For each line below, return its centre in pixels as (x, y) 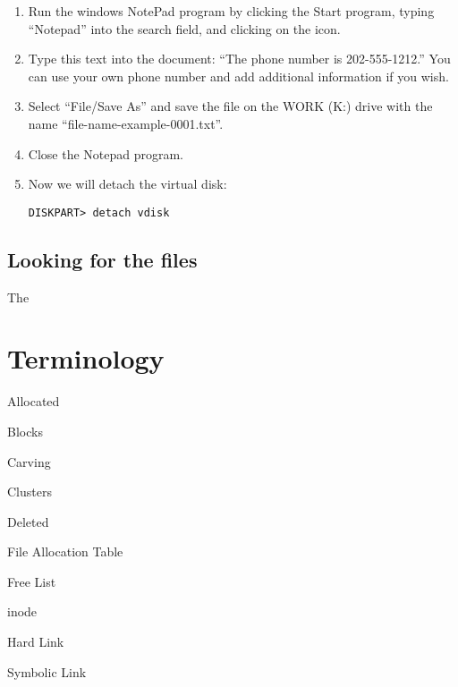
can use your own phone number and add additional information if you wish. (238, 76)
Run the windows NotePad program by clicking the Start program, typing (231, 11)
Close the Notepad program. (106, 153)
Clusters (30, 492)
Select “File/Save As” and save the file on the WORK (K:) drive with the (230, 106)
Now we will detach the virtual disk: (127, 184)
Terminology (86, 358)
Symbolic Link (47, 671)
